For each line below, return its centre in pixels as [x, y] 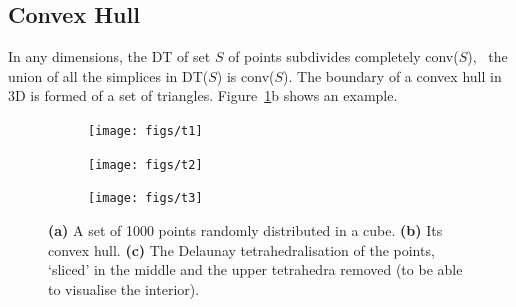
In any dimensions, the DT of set [109, 56]
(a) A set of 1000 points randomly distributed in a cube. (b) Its [245, 229]
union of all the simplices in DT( [108, 75]
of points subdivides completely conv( [343, 56]
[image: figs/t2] [145, 164]
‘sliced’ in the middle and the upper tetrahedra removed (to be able [255, 269]
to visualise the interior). [124, 288]
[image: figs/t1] [145, 130]
